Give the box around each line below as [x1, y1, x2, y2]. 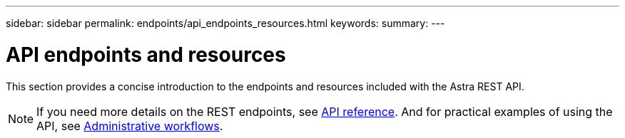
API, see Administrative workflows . [36, 118, 223, 133]
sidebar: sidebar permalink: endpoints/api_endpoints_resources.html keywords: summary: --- [6, 17, 445, 29]
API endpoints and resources [6, 42, 286, 67]
